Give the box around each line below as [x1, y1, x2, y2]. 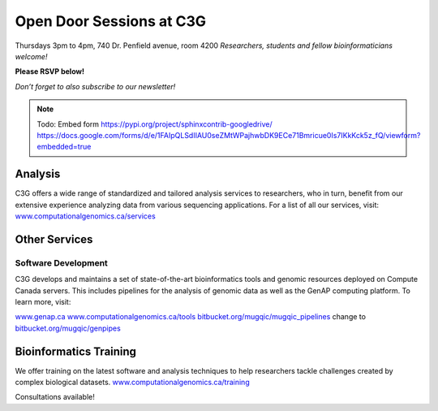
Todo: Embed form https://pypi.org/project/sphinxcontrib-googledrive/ [36, 119, 273, 129]
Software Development [15, 257, 109, 268]
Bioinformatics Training [15, 344, 137, 358]
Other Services [15, 232, 93, 246]
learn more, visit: [15, 296, 71, 306]
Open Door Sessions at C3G [15, 12, 207, 30]
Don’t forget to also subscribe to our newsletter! [15, 81, 176, 91]
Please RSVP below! [15, 67, 85, 76]
